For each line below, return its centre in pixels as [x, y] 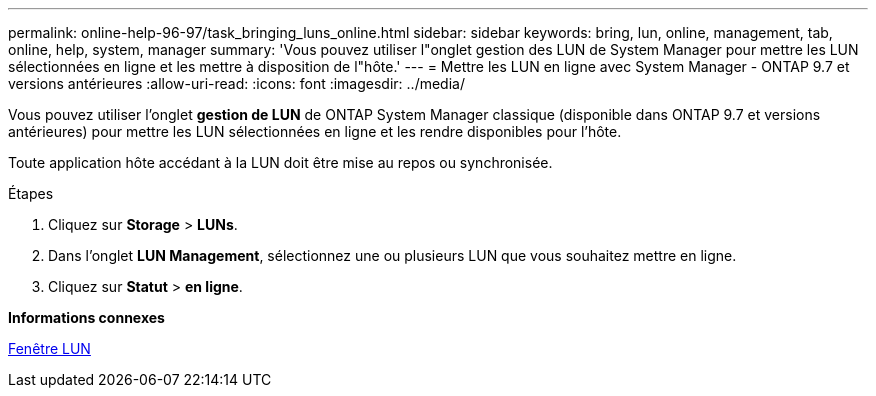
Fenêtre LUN [49, 348]
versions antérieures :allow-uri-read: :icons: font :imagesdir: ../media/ [236, 83]
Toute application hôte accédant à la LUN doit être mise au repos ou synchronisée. [280, 162]
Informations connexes [86, 317]
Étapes [31, 193]
